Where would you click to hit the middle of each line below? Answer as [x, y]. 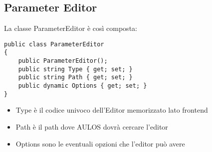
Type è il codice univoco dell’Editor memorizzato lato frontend [112, 110]
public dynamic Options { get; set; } [83, 86]
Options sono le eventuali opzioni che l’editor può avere [100, 143]
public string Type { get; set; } [75, 69]
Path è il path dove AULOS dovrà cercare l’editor [92, 126]
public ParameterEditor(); [63, 61]
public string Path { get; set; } [75, 77]
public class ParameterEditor [54, 44]
